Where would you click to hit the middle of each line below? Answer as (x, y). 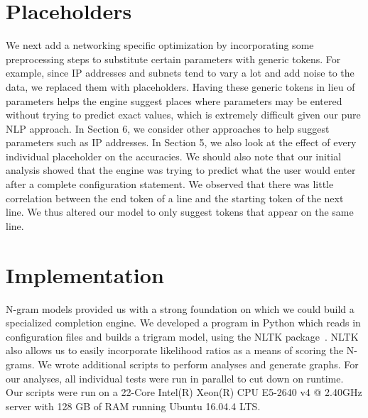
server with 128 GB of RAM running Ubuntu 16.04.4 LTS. (133, 406)
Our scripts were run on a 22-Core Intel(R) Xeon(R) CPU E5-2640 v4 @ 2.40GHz (184, 392)
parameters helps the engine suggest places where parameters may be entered (174, 100)
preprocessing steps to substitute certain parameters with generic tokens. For (173, 59)
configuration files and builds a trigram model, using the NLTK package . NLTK (182, 336)
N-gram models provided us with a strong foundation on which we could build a (180, 308)
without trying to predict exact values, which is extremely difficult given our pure (183, 115)
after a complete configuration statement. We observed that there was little (170, 184)
